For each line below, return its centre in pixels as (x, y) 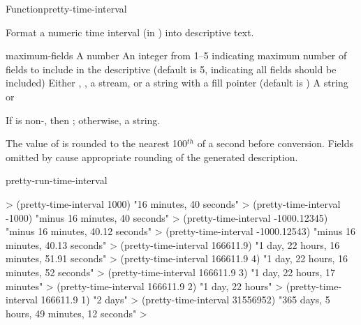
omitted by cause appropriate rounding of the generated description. (152, 157)
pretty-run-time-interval (57, 180)
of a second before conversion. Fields (275, 143)
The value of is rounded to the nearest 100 (96, 143)
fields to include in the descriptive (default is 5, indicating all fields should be (171, 69)
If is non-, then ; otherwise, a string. (83, 120)
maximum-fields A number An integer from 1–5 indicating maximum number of (176, 55)
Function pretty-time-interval (66, 8)
